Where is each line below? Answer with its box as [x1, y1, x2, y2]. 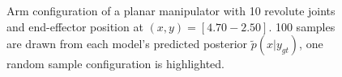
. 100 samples [268, 18, 336, 34]
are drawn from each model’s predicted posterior [6, 35, 248, 52]
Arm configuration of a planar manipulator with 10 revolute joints [6, 2, 336, 18]
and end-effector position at [6, 18, 143, 34]
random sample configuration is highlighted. [6, 55, 224, 72]
